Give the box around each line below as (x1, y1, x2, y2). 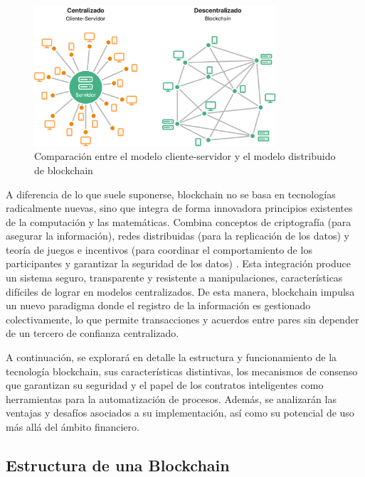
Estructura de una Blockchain (6, 454, 230, 476)
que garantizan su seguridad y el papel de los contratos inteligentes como (6, 377, 324, 392)
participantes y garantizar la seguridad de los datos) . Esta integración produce (6, 256, 351, 271)
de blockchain (34, 162, 93, 177)
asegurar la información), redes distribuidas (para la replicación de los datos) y (6, 228, 349, 243)
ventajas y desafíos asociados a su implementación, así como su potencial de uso (6, 405, 354, 420)
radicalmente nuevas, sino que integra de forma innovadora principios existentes (6, 200, 353, 215)
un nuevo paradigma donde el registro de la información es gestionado (6, 298, 311, 313)
